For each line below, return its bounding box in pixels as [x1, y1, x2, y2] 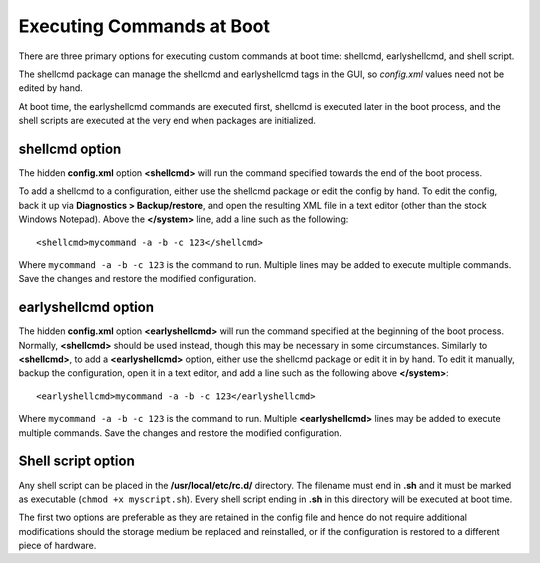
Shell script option [18, 453, 135, 470]
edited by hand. [18, 82, 84, 94]
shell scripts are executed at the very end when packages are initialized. [18, 115, 317, 127]
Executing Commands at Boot [18, 15, 270, 37]
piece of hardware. [18, 540, 97, 552]
